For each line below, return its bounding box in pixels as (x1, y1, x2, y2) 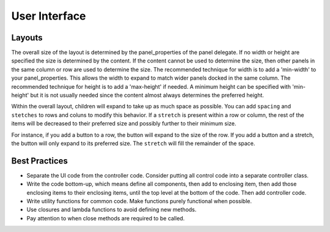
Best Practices (11, 155, 68, 166)
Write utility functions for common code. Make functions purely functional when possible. (26, 198, 252, 205)
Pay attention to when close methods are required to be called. (26, 214, 185, 222)
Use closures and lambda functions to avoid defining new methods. (26, 206, 197, 214)
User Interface (11, 9, 86, 23)
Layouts (11, 32, 43, 43)
